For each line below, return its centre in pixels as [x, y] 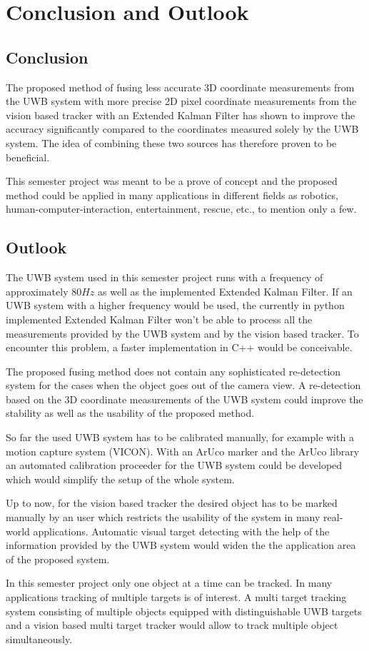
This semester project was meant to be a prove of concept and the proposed [172, 181]
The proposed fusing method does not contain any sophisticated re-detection [173, 371]
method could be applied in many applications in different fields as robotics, [172, 195]
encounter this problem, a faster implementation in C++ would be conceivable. [179, 347]
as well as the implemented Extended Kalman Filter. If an [225, 291]
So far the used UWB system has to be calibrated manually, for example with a [180, 437]
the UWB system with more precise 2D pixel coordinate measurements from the [181, 101]
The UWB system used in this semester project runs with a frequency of [165, 277]
